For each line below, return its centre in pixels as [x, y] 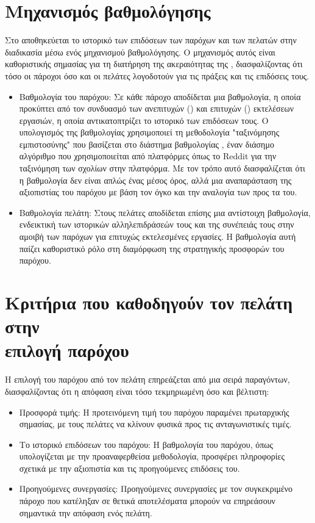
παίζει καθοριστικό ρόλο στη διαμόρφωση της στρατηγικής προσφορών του [152, 248]
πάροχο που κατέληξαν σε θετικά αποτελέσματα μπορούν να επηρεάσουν [147, 501]
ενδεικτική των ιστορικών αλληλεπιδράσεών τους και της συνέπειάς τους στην [157, 224]
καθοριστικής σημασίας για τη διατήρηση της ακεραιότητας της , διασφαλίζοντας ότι [154, 64]
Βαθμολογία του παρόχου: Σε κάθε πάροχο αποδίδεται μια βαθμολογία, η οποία [160, 96]
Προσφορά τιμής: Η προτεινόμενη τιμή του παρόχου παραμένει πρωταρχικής [154, 412]
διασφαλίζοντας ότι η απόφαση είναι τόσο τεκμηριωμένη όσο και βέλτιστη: [137, 391]
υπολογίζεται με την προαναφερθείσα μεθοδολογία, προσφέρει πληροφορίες [152, 456]
